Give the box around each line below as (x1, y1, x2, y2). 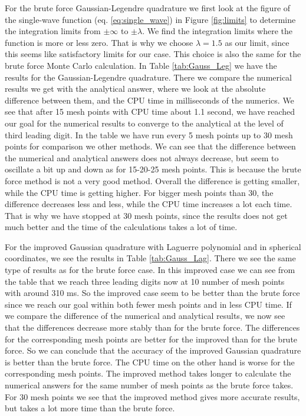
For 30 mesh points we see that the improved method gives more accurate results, (5, 390, 300, 402)
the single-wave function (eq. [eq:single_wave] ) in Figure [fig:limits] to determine (5, 13, 296, 25)
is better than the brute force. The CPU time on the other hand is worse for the (5, 355, 295, 368)
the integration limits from (5, 25, 101, 37)
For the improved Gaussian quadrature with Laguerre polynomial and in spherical (5, 240, 301, 252)
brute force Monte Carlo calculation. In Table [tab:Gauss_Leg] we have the (5, 59, 277, 71)
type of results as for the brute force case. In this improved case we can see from (5, 264, 295, 276)
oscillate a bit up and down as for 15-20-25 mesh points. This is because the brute (5, 163, 301, 175)
